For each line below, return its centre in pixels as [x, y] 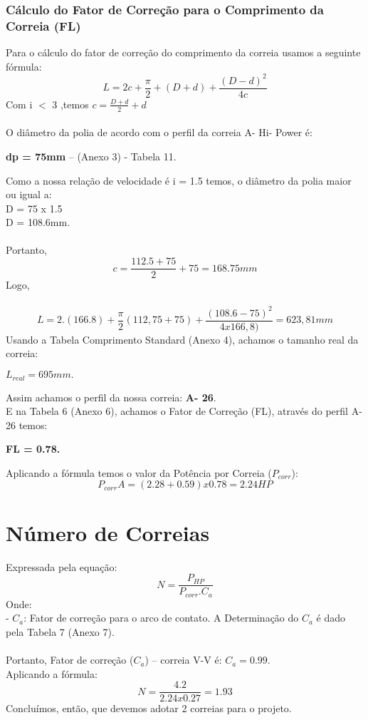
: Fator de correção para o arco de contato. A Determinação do [161, 618]
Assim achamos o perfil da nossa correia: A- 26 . [111, 397]
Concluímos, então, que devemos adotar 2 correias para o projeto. [149, 708]
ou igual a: [29, 194]
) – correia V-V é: [183, 660]
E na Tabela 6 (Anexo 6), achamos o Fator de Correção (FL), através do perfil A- [184, 411]
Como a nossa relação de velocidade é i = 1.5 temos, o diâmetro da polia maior [179, 180]
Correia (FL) [43, 25]
